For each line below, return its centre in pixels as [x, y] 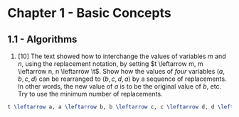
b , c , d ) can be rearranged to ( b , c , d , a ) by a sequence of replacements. [122, 79]
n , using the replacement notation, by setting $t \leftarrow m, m [110, 64]
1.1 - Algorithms [42, 39]
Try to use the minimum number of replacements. [90, 94]
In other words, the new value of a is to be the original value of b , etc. [119, 86]
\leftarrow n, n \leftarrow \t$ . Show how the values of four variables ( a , [121, 71]
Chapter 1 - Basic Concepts [90, 13]
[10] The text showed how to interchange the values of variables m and [122, 56]
